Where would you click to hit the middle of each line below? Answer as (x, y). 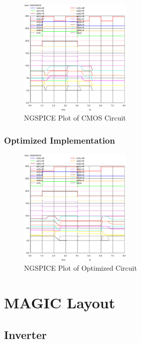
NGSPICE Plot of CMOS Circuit (75, 118)
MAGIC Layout (60, 303)
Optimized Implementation (59, 140)
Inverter (25, 334)
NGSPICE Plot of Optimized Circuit (80, 268)
